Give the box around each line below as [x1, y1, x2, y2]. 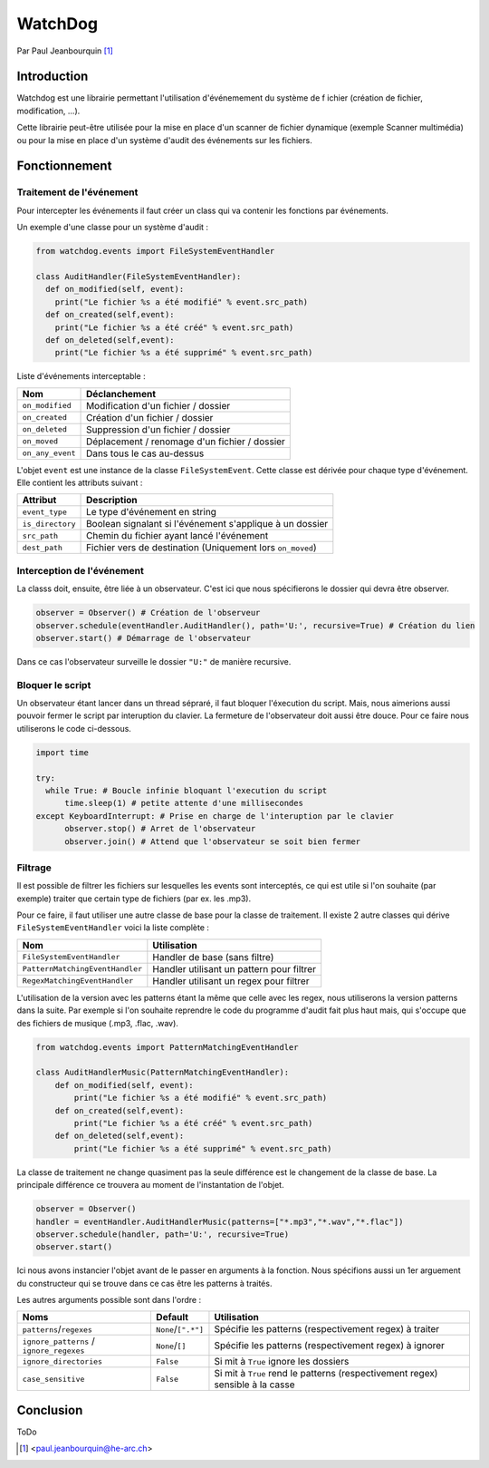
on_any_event [22, 449, 76, 458]
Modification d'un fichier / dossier [86, 399, 231, 412]
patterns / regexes [22, 1323, 92, 1336]
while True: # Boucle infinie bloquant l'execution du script [45, 785, 328, 796]
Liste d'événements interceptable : [16, 371, 146, 382]
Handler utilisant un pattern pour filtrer [152, 962, 317, 975]
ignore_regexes [22, 1346, 85, 1356]
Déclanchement [86, 387, 157, 400]
